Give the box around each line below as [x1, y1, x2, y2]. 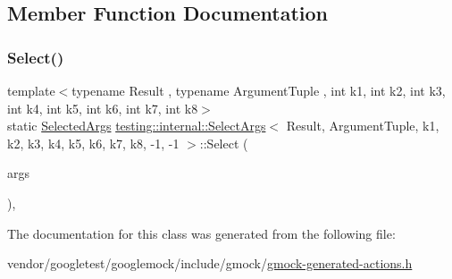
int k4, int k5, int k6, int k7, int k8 [7, 98, 198, 117]
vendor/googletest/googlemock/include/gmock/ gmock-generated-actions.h [7, 254, 413, 273]
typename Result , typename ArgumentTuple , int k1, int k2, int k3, [71, 81, 446, 99]
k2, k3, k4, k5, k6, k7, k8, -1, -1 [7, 133, 180, 152]
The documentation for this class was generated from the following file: [7, 224, 396, 242]
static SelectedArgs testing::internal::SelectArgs [7, 116, 266, 135]
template [7, 81, 55, 99]
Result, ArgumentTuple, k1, [286, 116, 439, 135]
